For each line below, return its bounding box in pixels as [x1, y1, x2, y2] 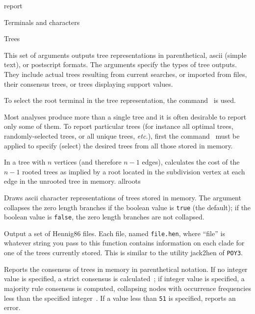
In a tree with [4, 157, 46, 167]
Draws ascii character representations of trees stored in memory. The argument [4, 192, 241, 202]
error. [4, 302, 21, 313]
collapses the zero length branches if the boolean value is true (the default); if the [4, 202, 251, 212]
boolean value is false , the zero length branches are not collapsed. [4, 212, 204, 222]
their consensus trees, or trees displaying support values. [4, 78, 173, 89]
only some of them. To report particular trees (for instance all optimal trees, [4, 121, 233, 131]
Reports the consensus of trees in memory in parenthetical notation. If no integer [4, 264, 248, 274]
